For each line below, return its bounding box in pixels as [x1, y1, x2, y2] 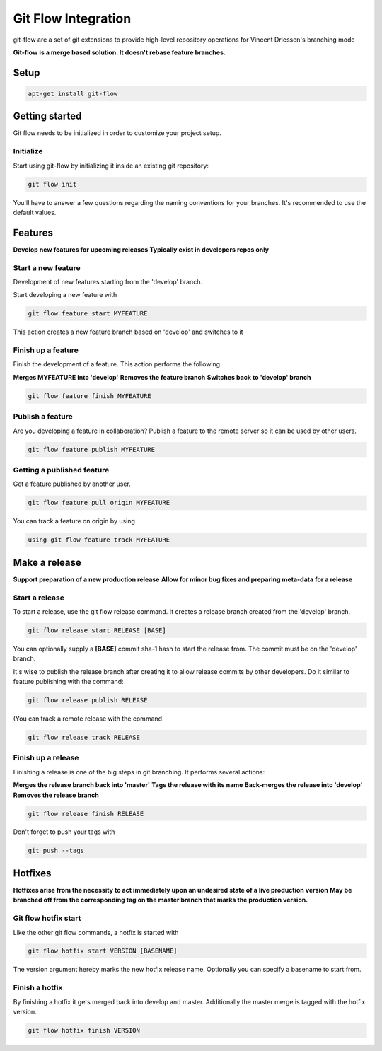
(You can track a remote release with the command [13, 714, 163, 723]
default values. [13, 208, 57, 216]
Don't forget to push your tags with [13, 828, 115, 836]
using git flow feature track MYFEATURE [28, 536, 170, 544]
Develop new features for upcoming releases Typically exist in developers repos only [13, 245, 269, 254]
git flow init [28, 180, 77, 188]
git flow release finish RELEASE [28, 810, 144, 818]
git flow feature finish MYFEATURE [28, 392, 151, 400]
